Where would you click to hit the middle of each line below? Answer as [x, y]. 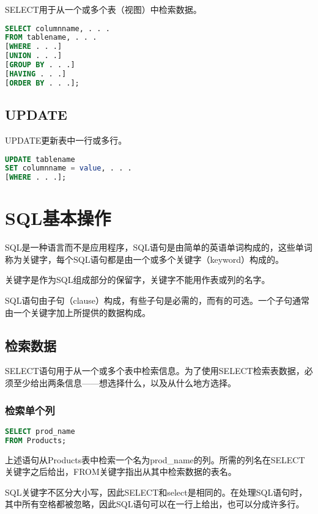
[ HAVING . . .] [36, 74]
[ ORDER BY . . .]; [42, 83]
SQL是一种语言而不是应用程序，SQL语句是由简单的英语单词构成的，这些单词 [159, 247]
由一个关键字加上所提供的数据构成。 [78, 312]
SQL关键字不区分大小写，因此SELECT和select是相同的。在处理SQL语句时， [156, 492]
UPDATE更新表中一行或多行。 [66, 140]
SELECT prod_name [40, 431]
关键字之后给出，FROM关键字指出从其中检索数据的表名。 [121, 472]
